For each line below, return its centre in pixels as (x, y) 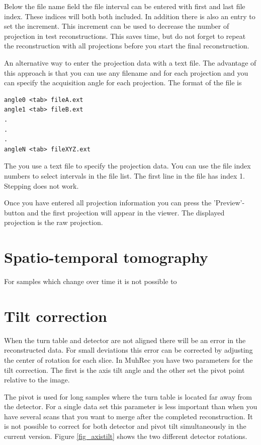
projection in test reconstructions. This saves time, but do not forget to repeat (125, 36)
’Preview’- (229, 203)
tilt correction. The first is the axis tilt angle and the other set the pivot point (124, 370)
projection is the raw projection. (54, 222)
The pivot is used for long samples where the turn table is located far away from (128, 396)
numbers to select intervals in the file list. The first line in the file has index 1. (124, 175)
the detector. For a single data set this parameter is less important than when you (131, 406)
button (15, 212)
